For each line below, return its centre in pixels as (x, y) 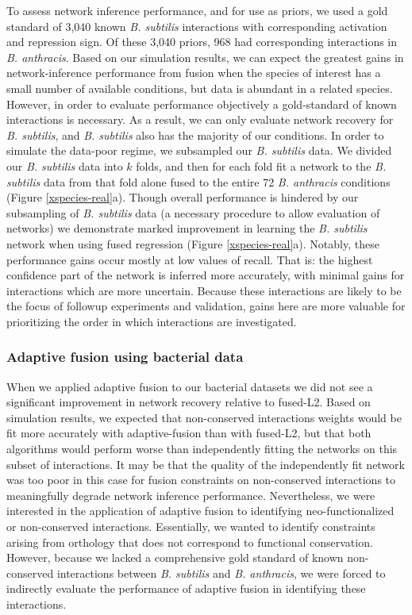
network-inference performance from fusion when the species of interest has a (194, 73)
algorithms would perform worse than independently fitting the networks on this (202, 449)
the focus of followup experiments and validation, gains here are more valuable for (206, 306)
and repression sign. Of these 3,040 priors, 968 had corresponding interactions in (202, 42)
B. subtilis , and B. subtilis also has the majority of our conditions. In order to (195, 135)
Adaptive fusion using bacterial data (125, 357)
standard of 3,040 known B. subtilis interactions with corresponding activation (197, 26)
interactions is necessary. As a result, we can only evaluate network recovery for (200, 119)
